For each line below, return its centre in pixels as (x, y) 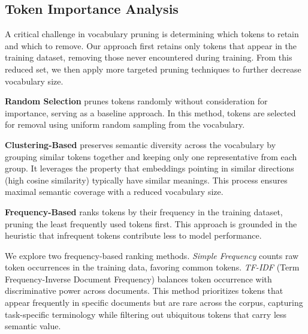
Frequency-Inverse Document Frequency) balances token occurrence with (138, 279)
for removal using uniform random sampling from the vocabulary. (125, 124)
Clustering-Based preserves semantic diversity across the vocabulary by (141, 144)
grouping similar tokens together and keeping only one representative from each (151, 156)
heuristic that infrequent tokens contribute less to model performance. (133, 235)
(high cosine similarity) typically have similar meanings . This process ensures (146, 180)
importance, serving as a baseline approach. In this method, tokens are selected (150, 112)
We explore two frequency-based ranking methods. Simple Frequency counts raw (152, 255)
